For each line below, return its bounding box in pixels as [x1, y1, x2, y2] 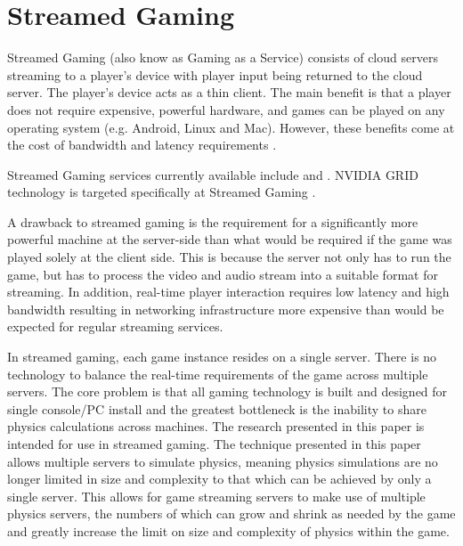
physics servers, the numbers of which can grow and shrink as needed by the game [7, 504, 456, 523]
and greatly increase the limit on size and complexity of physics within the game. [7, 521, 450, 540]
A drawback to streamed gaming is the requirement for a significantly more [7, 212, 418, 231]
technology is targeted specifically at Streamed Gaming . [7, 183, 316, 201]
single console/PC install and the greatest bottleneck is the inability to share [7, 399, 426, 418]
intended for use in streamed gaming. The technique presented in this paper [7, 435, 421, 452]
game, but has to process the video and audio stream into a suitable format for [7, 265, 438, 283]
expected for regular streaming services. [7, 317, 223, 336]
